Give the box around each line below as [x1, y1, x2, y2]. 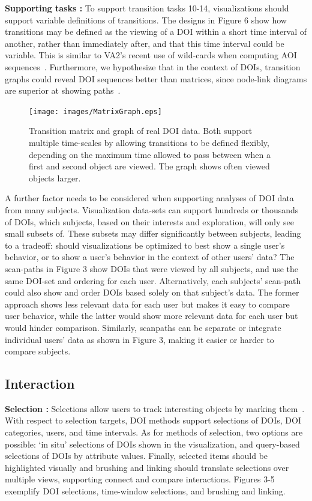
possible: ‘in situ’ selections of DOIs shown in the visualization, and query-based [5, 437, 300, 450]
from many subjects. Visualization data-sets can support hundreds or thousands [5, 203, 299, 216]
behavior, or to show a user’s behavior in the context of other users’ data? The [5, 251, 295, 263]
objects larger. [29, 171, 81, 184]
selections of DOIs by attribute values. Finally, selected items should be [5, 449, 268, 462]
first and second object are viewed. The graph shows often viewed [29, 160, 270, 172]
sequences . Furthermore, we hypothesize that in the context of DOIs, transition [5, 60, 301, 73]
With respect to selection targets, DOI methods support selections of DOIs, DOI [5, 414, 302, 427]
